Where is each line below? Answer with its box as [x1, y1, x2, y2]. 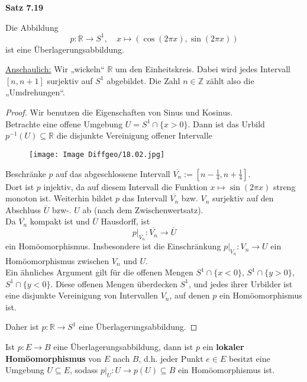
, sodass [69, 364, 98, 376]
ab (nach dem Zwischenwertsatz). [82, 203, 203, 216]
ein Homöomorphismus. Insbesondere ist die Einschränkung [5, 240, 221, 252]
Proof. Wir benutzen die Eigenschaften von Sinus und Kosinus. [5, 106, 233, 118]
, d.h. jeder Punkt [138, 352, 203, 364]
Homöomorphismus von [5, 352, 102, 364]
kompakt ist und [30, 215, 90, 227]
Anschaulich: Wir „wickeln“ [5, 63, 105, 75]
